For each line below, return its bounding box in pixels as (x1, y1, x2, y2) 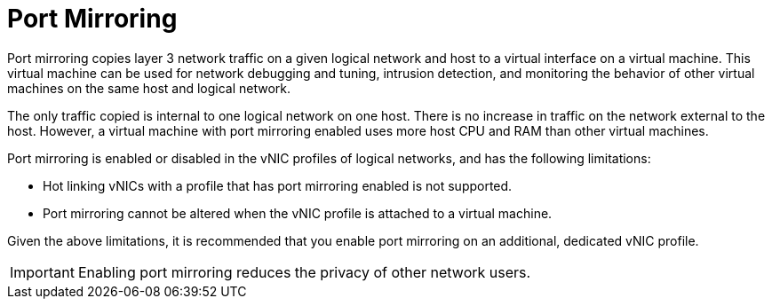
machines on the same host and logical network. (7, 80, 291, 96)
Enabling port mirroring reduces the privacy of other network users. (77, 263, 531, 281)
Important (10, 263, 75, 281)
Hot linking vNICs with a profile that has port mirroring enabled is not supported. (43, 177, 513, 193)
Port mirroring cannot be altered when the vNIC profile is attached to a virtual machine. (43, 205, 553, 221)
